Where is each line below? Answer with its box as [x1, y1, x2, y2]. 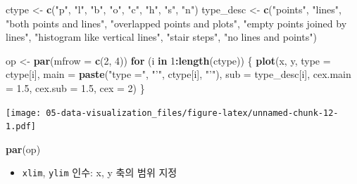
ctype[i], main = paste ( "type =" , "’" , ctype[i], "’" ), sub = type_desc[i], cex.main [6, 67, 351, 81]
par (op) [6, 141, 41, 156]
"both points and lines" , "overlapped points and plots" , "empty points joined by [6, 15, 347, 30]
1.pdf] [6, 121, 36, 132]
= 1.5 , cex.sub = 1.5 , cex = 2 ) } [6, 80, 145, 95]
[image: [6, 107, 42, 118]
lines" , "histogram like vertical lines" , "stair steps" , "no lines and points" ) [6, 29, 317, 44]
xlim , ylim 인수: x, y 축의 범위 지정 [22, 165, 177, 180]
